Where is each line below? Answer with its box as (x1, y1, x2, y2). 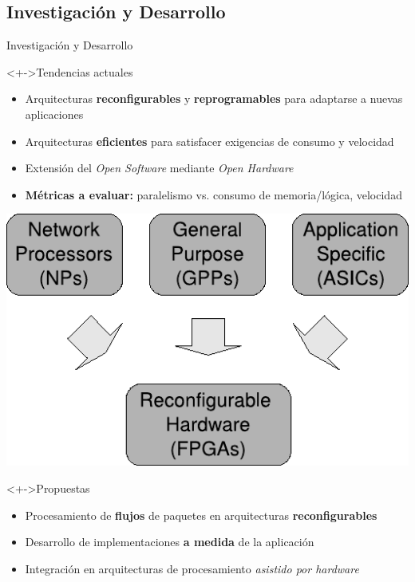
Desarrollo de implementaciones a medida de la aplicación (25, 533, 314, 550)
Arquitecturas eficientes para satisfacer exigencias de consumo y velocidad (25, 132, 394, 149)
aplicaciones (25, 105, 84, 122)
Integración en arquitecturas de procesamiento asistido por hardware (25, 560, 359, 576)
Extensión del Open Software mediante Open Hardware (25, 159, 294, 176)
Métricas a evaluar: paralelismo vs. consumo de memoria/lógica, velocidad (25, 186, 402, 203)
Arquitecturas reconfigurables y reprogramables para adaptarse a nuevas (25, 90, 403, 107)
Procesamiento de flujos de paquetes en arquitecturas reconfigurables (25, 506, 377, 523)
